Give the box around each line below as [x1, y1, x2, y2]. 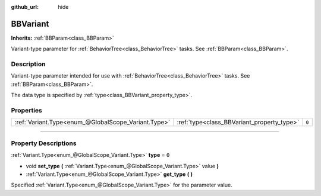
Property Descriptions [11, 139, 77, 147]
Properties [11, 106, 43, 114]
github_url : [11, 4, 39, 10]
